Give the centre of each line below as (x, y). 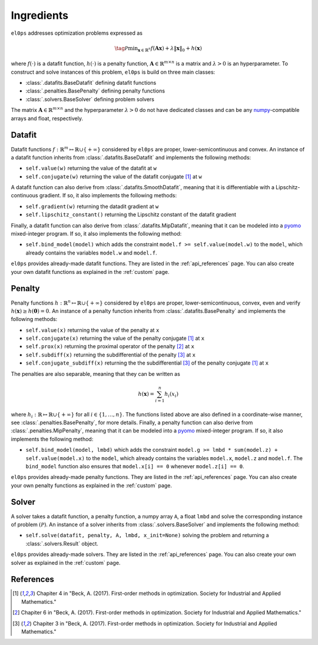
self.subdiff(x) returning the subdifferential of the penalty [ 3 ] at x (110, 355)
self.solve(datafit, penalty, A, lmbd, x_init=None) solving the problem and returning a (147, 535)
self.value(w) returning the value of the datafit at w (91, 168)
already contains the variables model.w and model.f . (91, 253)
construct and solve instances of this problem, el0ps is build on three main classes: (113, 72)
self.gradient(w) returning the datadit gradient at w (92, 206)
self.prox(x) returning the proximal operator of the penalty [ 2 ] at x (110, 346)
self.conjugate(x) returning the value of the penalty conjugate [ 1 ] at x (115, 338)
